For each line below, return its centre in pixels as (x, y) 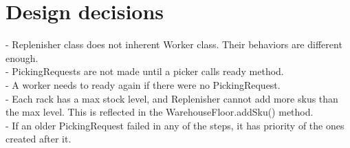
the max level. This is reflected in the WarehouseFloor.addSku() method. (160, 112)
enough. (22, 57)
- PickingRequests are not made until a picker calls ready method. (145, 71)
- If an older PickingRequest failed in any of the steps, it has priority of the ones (175, 125)
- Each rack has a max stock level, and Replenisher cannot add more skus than (172, 98)
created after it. (39, 139)
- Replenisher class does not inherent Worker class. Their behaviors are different (174, 44)
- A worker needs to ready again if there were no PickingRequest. (143, 84)
